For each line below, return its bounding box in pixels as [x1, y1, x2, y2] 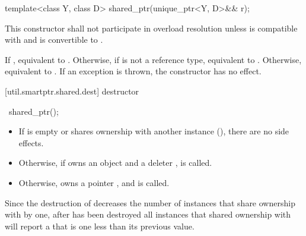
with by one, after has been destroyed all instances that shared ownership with [5, 208, 291, 221]
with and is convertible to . [5, 33, 103, 46]
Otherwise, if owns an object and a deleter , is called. [18, 156, 212, 169]
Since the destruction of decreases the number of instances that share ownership [5, 196, 295, 209]
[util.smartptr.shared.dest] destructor [5, 84, 139, 97]
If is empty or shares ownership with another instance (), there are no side [18, 125, 289, 137]
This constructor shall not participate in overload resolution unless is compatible [5, 21, 298, 34]
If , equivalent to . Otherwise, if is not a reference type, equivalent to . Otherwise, [5, 53, 302, 65]
